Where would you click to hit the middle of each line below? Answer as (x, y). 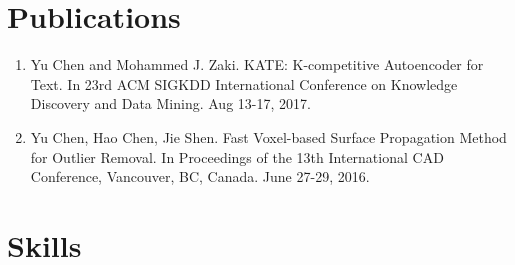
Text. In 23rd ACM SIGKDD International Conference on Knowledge (244, 83)
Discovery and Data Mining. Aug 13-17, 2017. (170, 103)
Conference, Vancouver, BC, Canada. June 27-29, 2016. (200, 176)
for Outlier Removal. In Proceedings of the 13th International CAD (237, 156)
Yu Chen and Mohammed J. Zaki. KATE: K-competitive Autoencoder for (257, 64)
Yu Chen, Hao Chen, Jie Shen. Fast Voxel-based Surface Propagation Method (268, 136)
